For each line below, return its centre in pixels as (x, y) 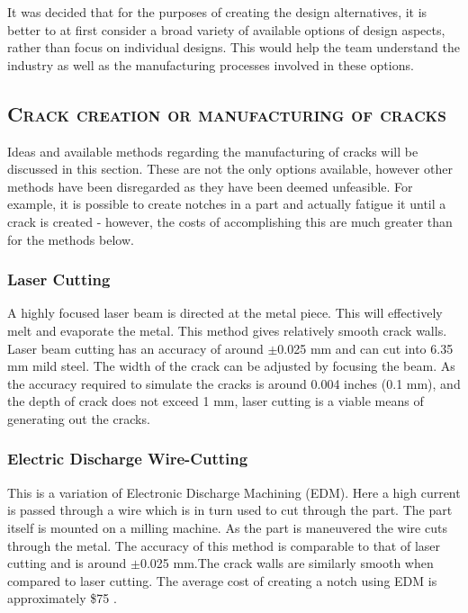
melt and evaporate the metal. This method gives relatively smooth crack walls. (227, 330)
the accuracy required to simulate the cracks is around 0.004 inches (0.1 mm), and (234, 383)
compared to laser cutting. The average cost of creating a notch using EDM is (222, 580)
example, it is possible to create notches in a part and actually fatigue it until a (227, 204)
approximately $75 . (62, 598)
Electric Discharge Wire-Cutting (128, 459)
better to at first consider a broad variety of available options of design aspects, (226, 29)
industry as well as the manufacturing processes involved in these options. (211, 64)
